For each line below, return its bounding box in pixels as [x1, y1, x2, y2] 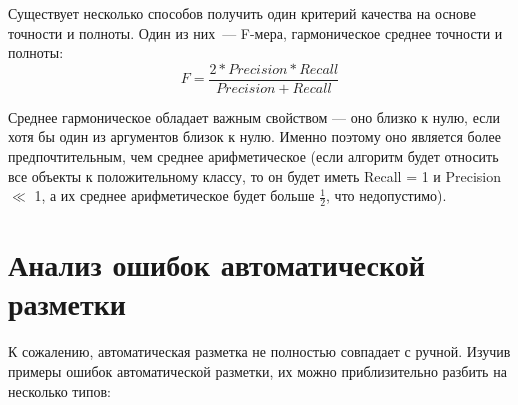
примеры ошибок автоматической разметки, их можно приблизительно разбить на [8, 360, 507, 381]
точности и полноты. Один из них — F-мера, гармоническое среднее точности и [8, 22, 503, 43]
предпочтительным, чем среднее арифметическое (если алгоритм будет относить [8, 146, 499, 167]
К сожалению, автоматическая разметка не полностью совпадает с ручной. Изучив [8, 341, 511, 362]
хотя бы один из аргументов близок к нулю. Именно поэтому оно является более [8, 126, 501, 147]
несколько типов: [8, 380, 111, 401]
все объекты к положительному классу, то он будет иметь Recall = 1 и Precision [8, 165, 502, 186]
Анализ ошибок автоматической [8, 244, 425, 285]
